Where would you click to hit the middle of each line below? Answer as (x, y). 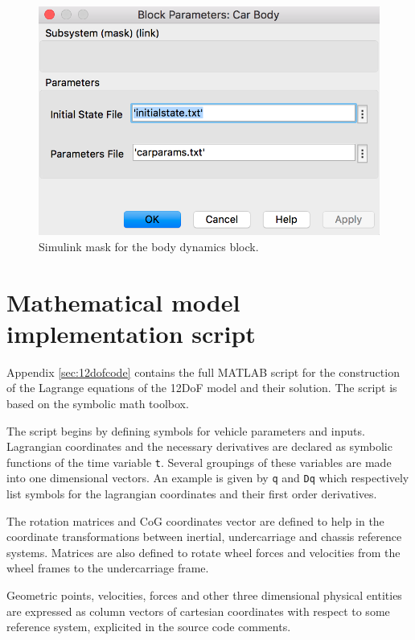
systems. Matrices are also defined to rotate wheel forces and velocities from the (203, 552)
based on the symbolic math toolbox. (98, 403)
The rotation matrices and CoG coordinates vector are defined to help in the (195, 520)
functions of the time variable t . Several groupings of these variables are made (199, 462)
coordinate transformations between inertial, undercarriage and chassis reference (204, 537)
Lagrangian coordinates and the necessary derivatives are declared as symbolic (199, 446)
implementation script (131, 333)
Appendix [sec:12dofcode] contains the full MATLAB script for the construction (203, 372)
